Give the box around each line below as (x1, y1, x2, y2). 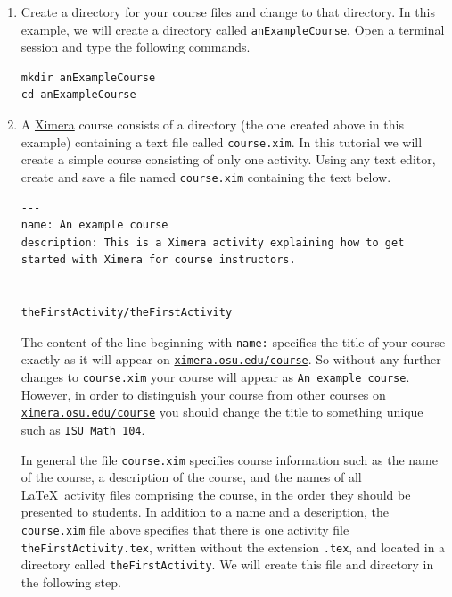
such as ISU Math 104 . (21, 419, 145, 438)
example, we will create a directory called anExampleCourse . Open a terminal (21, 20, 445, 38)
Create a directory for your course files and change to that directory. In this (21, 3, 435, 21)
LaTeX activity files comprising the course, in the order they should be (21, 485, 411, 503)
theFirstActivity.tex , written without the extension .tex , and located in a (21, 537, 446, 556)
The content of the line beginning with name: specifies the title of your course (21, 332, 446, 351)
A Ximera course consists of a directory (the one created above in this (21, 115, 404, 134)
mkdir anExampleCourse (21, 70, 156, 84)
